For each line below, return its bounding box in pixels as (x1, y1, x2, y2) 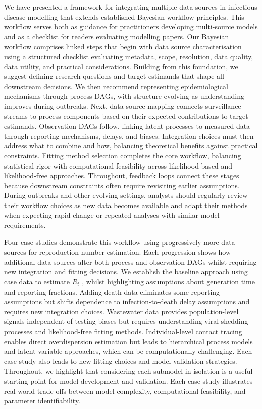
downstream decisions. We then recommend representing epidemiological (4, 80, 228, 91)
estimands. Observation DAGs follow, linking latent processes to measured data (4, 120, 250, 131)
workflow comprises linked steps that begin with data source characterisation (4, 41, 242, 52)
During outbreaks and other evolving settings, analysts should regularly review (4, 190, 248, 200)
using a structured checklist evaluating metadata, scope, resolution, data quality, (4, 51, 253, 61)
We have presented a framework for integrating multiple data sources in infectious (4, 2, 257, 12)
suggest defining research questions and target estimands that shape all (4, 71, 224, 81)
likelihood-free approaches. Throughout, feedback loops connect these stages (4, 170, 239, 181)
